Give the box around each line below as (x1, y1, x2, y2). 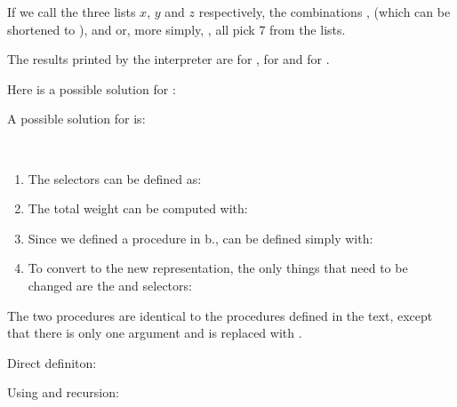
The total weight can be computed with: (28, 199, 248, 218)
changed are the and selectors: (28, 275, 192, 294)
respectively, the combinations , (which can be (198, 3, 451, 20)
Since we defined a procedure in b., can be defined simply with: (28, 228, 373, 247)
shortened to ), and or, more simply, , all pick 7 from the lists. (7, 20, 346, 38)
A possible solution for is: (7, 109, 146, 128)
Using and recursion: (7, 383, 119, 402)
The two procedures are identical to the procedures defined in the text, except (7, 306, 433, 324)
